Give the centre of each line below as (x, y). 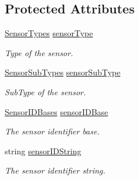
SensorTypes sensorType (49, 33)
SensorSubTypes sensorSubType (63, 72)
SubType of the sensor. (45, 91)
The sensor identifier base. (52, 131)
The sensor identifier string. (55, 170)
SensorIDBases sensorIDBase (57, 111)
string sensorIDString (43, 150)
